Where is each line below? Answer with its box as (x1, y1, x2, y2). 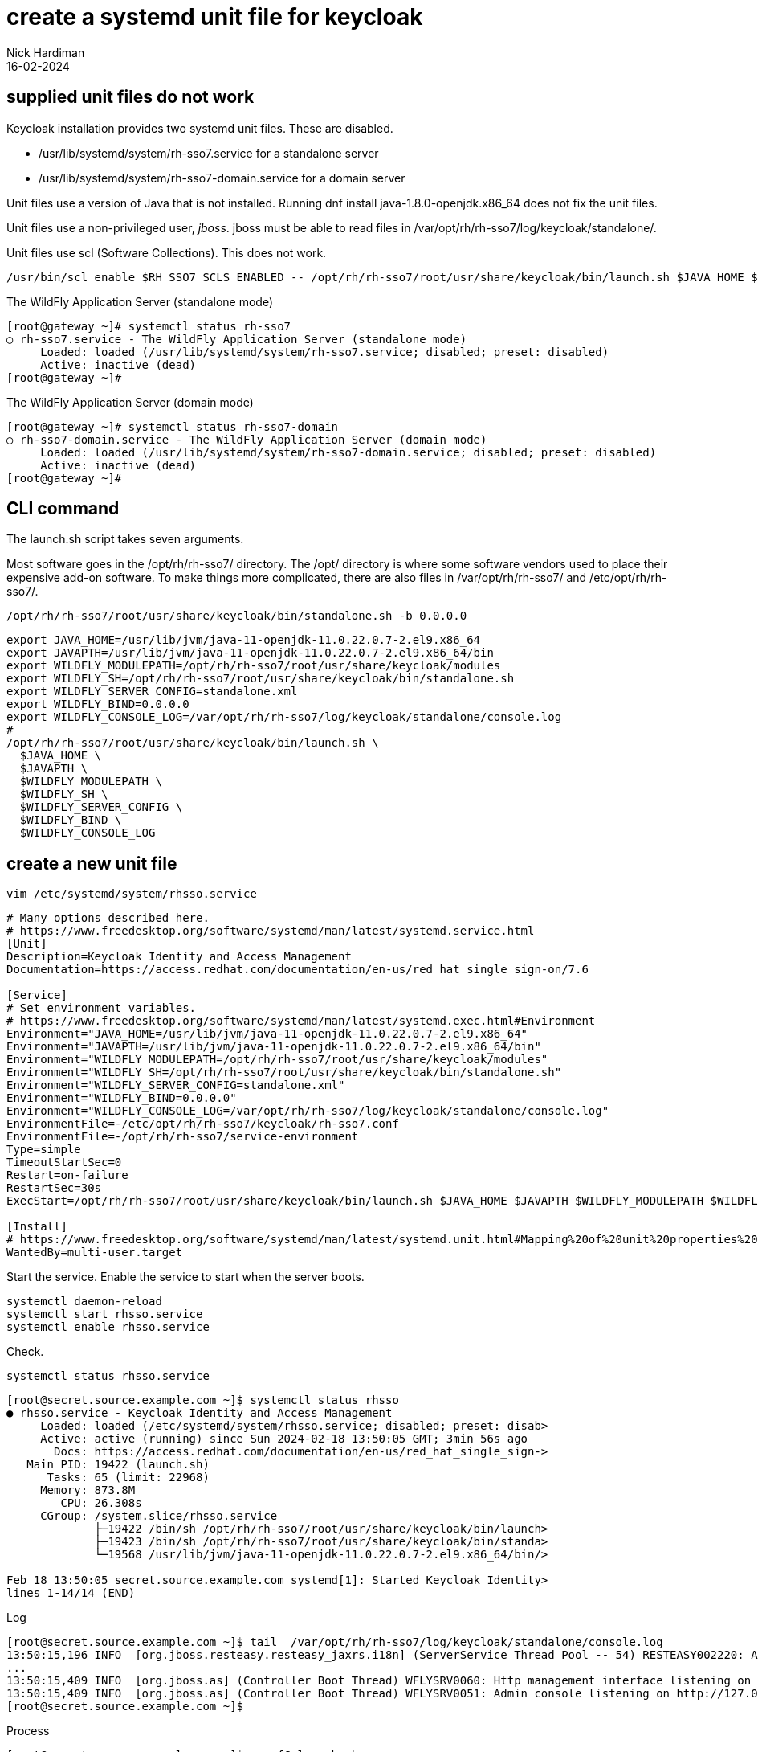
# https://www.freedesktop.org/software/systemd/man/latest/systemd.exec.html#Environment (6, 1014, 596, 1028)
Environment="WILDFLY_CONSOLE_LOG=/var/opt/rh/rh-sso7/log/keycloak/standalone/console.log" (6, 1104, 609, 1118)
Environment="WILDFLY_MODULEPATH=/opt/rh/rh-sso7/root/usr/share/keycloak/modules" (6, 1053, 548, 1066)
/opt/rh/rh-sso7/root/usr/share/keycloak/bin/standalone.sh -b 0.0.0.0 (6, 609, 467, 623)
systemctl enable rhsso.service (6, 1320, 210, 1334)
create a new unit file (6, 853, 177, 874)
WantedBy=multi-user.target (6, 1246, 183, 1259)
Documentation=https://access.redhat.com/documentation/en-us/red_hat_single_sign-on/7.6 (6, 963, 589, 976)
